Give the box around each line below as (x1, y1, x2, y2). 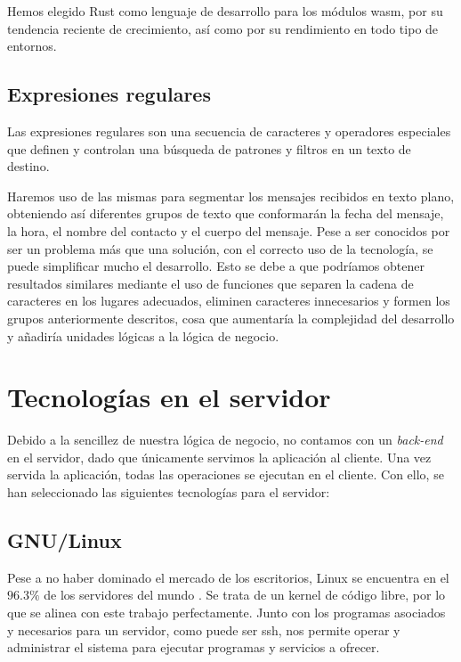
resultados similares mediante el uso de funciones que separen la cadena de (7, 274, 414, 292)
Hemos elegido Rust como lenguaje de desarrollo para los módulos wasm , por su (7, 2, 443, 20)
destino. (7, 157, 50, 176)
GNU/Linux (7, 527, 122, 553)
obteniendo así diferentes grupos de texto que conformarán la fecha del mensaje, (7, 204, 444, 223)
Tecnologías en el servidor (7, 379, 331, 415)
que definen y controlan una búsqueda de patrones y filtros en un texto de (7, 139, 411, 158)
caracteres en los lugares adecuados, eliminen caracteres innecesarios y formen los (7, 291, 450, 310)
